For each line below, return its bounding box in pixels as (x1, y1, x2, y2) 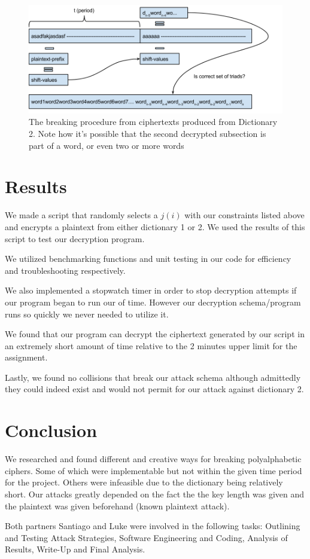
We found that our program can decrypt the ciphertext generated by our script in (5, 328, 305, 340)
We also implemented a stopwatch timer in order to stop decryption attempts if (5, 284, 297, 297)
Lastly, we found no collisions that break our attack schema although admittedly (5, 371, 301, 383)
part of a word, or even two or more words (29, 139, 184, 151)
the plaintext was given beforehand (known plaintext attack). (5, 499, 230, 512)
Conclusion (5, 418, 98, 442)
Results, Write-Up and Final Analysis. (5, 543, 145, 555)
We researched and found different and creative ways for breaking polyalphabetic (5, 453, 302, 465)
